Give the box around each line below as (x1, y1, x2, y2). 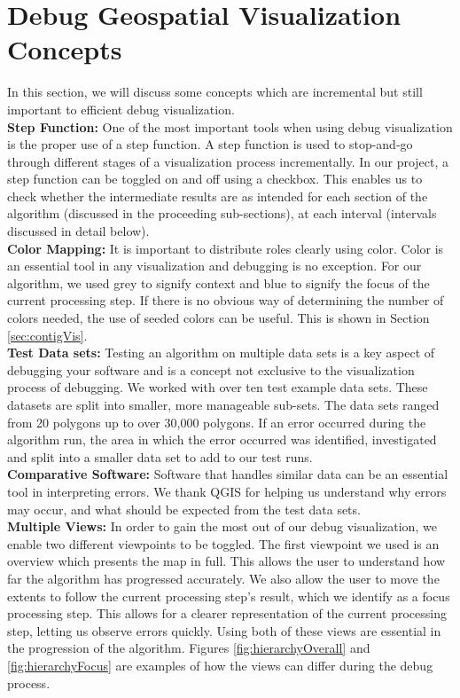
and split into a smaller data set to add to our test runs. (7, 447, 313, 466)
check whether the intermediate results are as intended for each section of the (7, 186, 428, 205)
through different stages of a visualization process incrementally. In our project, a (7, 152, 449, 170)
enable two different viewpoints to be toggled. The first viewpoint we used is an (7, 534, 440, 553)
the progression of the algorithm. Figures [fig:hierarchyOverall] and (7, 639, 370, 657)
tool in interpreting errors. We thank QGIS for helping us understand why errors (7, 482, 447, 500)
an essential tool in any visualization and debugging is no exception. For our (7, 256, 422, 275)
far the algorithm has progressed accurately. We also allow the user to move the (7, 569, 440, 587)
